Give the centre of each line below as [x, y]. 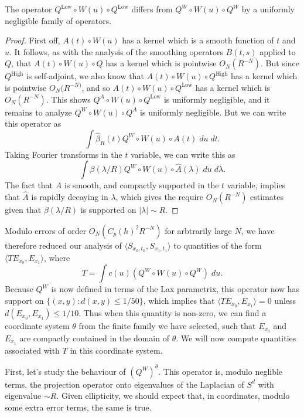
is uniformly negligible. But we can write [213, 112]
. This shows [68, 99]
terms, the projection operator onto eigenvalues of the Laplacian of [124, 384]
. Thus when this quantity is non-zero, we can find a [173, 312]
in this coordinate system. [116, 350]
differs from [152, 9]
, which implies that [179, 301]
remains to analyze [38, 112]
